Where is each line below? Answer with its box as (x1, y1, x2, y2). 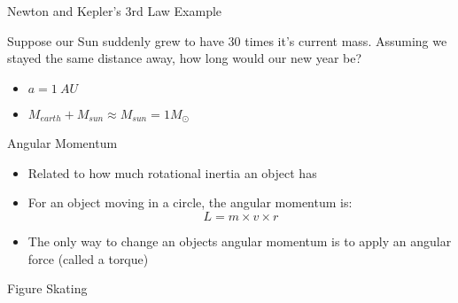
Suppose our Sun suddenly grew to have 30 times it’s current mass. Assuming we (7, 31, 447, 50)
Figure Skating (7, 279, 88, 298)
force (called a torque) (27, 249, 149, 268)
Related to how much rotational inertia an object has (27, 163, 317, 182)
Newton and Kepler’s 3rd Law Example (7, 2, 222, 19)
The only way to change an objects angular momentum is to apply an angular (27, 232, 452, 251)
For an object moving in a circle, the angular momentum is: (27, 193, 353, 212)
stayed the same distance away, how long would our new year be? (7, 49, 362, 67)
